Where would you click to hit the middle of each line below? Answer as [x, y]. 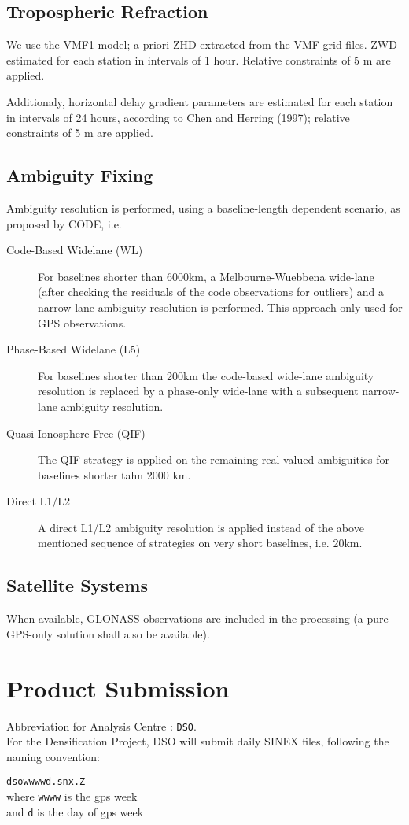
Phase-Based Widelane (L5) [74, 349]
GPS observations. [82, 322]
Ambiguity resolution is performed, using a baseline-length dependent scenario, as [203, 207]
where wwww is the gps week [72, 796]
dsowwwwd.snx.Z [46, 782]
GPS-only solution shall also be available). [108, 633]
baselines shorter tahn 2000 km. [114, 474]
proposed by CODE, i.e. [64, 223]
